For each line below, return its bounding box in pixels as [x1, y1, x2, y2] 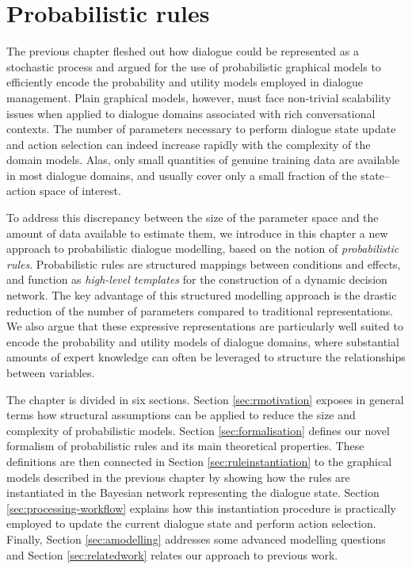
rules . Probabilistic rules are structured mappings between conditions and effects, [6, 255, 401, 272]
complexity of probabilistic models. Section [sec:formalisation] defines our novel [6, 422, 390, 438]
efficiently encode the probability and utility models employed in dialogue [6, 74, 364, 90]
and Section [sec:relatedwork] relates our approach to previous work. [6, 546, 338, 563]
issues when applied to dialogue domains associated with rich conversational [6, 105, 376, 121]
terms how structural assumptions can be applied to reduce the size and [6, 407, 356, 423]
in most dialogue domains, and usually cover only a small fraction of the [6, 166, 357, 183]
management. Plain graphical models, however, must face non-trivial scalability [6, 89, 391, 105]
